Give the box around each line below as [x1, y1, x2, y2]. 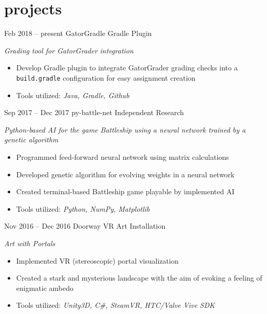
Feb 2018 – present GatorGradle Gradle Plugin [4, 28, 152, 39]
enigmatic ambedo [16, 282, 74, 293]
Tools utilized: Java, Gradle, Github [16, 89, 129, 100]
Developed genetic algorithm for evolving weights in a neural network [16, 169, 235, 179]
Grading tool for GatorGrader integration [4, 45, 133, 56]
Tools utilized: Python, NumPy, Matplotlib [16, 203, 150, 214]
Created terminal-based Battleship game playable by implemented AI [16, 186, 235, 197]
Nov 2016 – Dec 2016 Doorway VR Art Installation [4, 220, 166, 231]
